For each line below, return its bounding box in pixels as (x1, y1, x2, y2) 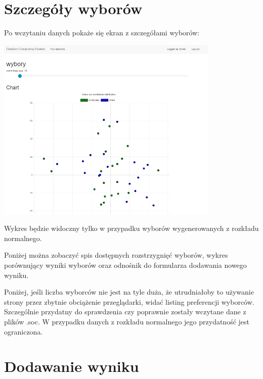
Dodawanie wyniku (4, 356, 139, 376)
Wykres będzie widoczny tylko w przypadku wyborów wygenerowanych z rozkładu (4, 223, 259, 233)
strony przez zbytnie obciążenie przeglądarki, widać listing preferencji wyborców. (4, 296, 254, 307)
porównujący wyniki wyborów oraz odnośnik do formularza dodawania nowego (4, 259, 247, 270)
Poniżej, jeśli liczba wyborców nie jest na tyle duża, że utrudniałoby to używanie (4, 287, 254, 297)
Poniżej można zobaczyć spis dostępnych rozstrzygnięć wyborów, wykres (4, 250, 228, 260)
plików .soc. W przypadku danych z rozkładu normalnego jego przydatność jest (4, 316, 249, 326)
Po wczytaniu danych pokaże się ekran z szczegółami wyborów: (4, 27, 200, 38)
